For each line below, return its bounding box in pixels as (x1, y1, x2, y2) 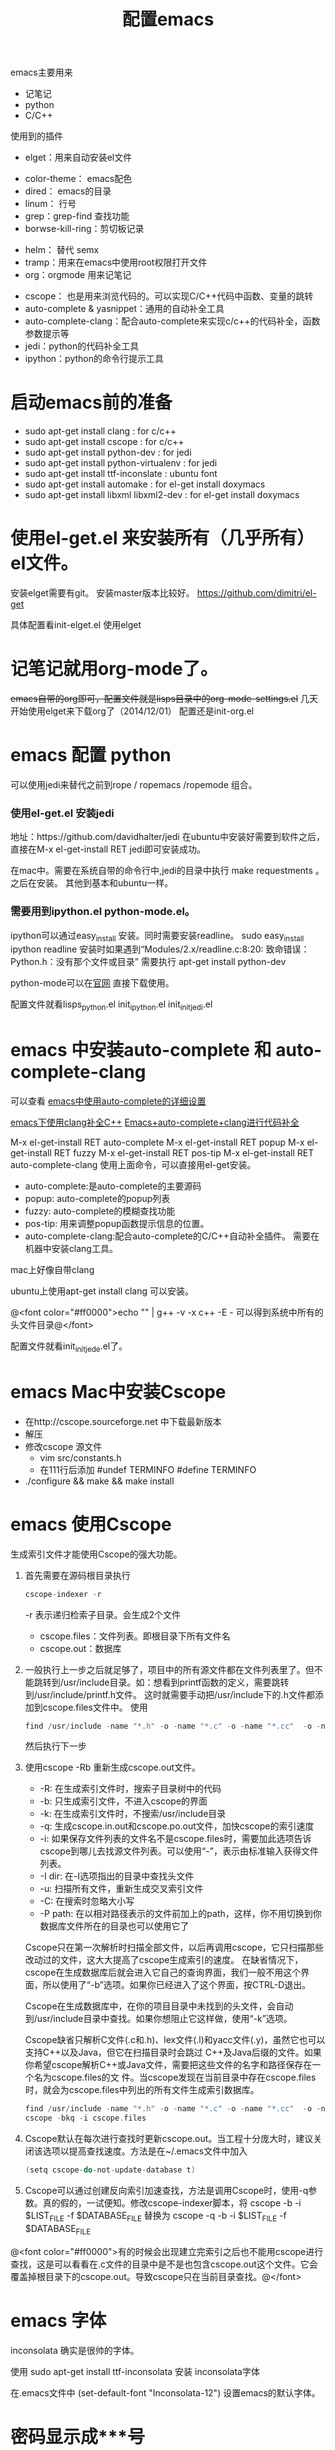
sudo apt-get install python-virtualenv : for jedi (24, 457, 218, 469)
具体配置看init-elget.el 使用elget (10, 619, 142, 631)
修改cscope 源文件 (24, 1440, 103, 1452)
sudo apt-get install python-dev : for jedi (24, 446, 192, 459)
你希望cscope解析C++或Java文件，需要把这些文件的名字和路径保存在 (24, 2059, 313, 2071)
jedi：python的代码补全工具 (24, 340, 140, 352)
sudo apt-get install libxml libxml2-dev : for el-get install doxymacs (24, 489, 300, 501)
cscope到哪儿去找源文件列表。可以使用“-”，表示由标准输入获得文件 (39, 1845, 319, 1857)
